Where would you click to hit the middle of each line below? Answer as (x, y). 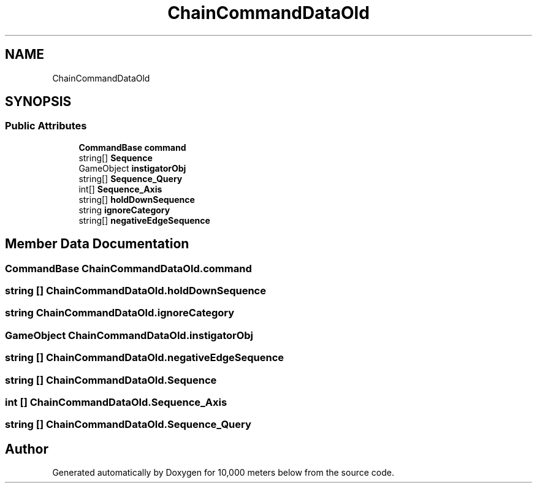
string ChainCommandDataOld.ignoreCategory (120, 313)
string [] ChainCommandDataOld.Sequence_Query (128, 425)
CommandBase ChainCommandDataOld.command (128, 268)
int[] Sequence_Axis (120, 189)
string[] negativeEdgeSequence (144, 220)
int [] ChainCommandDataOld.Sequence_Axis (116, 402)
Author (27, 449)
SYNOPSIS (38, 102)
